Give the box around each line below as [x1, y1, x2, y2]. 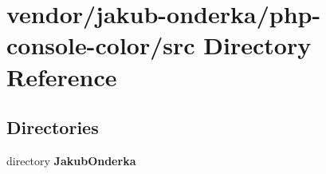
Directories [6, 115, 99, 140]
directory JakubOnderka [6, 152, 136, 168]
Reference [6, 60, 117, 93]
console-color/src [6, 29, 195, 61]
